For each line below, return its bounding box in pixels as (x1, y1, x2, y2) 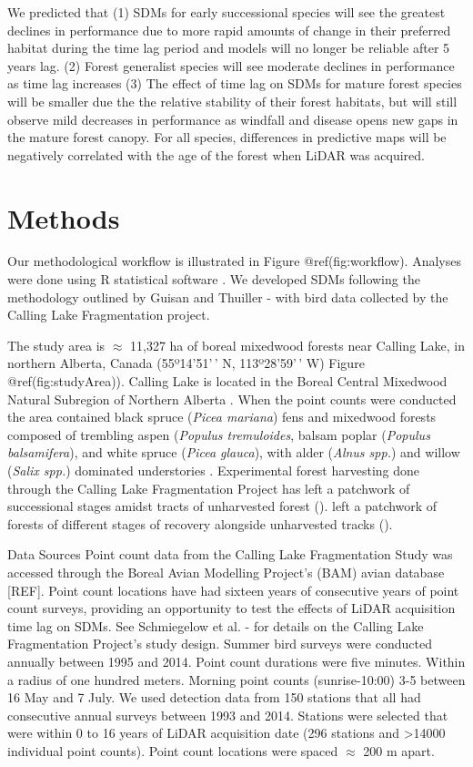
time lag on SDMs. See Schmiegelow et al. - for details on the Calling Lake (7, 616, 424, 635)
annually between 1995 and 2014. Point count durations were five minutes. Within (7, 651, 466, 670)
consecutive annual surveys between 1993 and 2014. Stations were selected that (7, 705, 448, 724)
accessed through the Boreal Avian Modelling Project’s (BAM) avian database (7, 562, 445, 581)
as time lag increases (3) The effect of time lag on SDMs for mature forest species (7, 74, 462, 93)
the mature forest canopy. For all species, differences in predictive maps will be (7, 128, 447, 147)
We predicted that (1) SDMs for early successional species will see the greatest (7, 3, 446, 21)
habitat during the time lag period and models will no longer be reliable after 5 (7, 38, 450, 57)
